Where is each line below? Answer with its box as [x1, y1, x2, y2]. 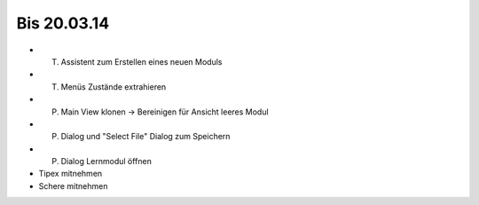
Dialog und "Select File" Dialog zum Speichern [60, 131, 231, 142]
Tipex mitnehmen [38, 169, 103, 179]
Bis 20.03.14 [16, 13, 110, 33]
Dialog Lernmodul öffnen [60, 156, 153, 167]
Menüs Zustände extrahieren [60, 81, 167, 92]
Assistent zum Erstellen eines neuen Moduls [60, 56, 223, 67]
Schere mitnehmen [38, 180, 108, 191]
